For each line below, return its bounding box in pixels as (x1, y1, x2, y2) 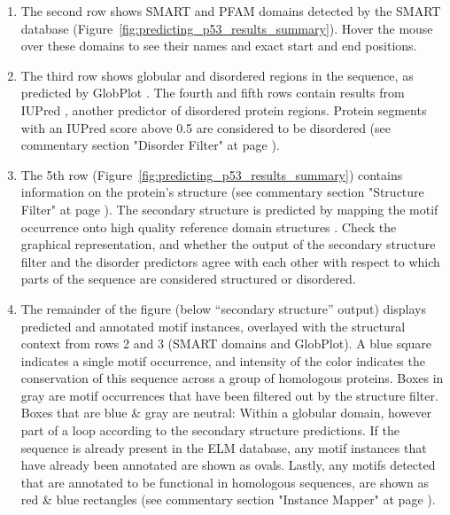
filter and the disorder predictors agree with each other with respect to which (20, 252, 440, 270)
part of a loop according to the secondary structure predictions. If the (20, 421, 400, 440)
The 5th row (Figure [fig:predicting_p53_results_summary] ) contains (20, 165, 403, 183)
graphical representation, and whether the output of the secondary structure (20, 235, 436, 254)
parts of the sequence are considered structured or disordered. (20, 269, 356, 288)
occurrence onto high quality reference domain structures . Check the (20, 217, 397, 236)
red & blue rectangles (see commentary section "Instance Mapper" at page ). (20, 490, 436, 509)
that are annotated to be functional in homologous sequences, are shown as (20, 472, 429, 491)
